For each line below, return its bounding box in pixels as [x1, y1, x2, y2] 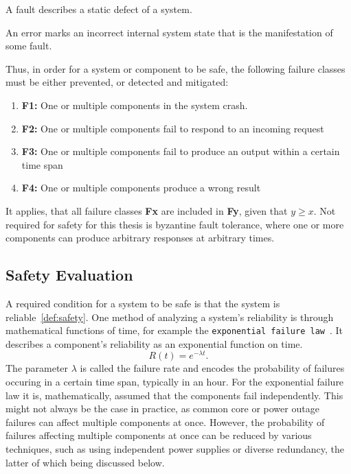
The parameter [5, 361, 69, 375]
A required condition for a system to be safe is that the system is [5, 296, 280, 310]
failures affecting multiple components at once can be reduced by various [5, 428, 312, 442]
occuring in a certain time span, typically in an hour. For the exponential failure [5, 375, 344, 389]
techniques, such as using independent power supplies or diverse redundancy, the [5, 442, 345, 455]
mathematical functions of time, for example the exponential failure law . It [5, 323, 343, 337]
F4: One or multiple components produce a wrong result [21, 180, 261, 195]
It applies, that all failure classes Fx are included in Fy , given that [5, 203, 288, 217]
